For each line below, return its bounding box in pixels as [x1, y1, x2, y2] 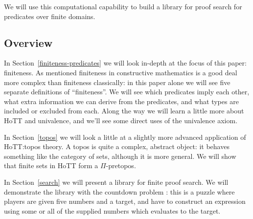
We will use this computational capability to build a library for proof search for [4, 1, 242, 11]
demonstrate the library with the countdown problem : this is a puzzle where [4, 186, 235, 197]
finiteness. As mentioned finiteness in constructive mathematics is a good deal [4, 67, 237, 77]
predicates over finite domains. [4, 11, 95, 21]
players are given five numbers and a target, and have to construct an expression [4, 196, 246, 206]
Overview [4, 35, 53, 50]
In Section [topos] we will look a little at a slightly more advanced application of [4, 131, 246, 142]
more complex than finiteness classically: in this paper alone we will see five [4, 77, 230, 87]
